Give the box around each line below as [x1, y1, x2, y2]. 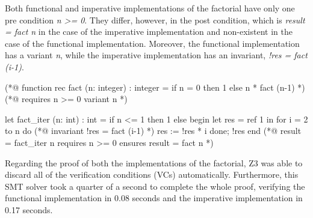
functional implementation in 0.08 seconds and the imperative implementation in [5, 192, 303, 204]
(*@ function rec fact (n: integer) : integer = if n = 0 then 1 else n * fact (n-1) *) [5, 80, 305, 93]
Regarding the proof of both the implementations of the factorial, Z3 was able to [5, 156, 303, 169]
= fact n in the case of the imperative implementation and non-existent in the [5, 25, 293, 38]
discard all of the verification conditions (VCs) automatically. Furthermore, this [5, 168, 299, 181]
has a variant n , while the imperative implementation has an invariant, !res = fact [5, 49, 308, 61]
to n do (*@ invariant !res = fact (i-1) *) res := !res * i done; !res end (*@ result [5, 124, 302, 137]
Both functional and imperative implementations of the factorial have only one [5, 2, 295, 14]
